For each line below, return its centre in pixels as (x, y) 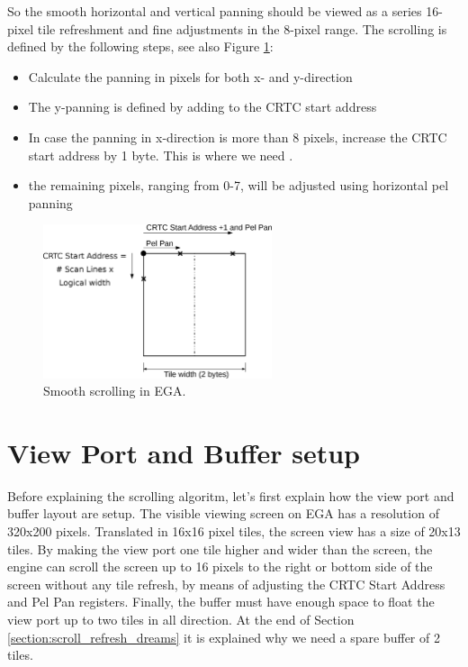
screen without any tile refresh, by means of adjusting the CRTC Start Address (226, 584)
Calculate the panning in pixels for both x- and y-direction (190, 76)
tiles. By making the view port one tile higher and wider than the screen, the (220, 548)
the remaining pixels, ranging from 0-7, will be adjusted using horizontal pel (238, 185)
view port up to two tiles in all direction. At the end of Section (181, 619)
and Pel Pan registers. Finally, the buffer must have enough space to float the (221, 602)
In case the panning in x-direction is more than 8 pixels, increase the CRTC (238, 137)
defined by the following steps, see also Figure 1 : (140, 46)
